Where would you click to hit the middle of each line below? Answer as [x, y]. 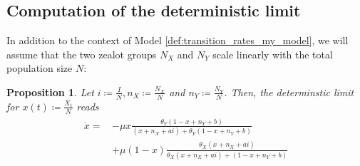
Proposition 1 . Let [50, 92]
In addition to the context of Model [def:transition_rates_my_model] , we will [178, 40]
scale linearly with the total [273, 54]
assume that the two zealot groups [82, 54]
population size [40, 68]
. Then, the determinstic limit [289, 92]
